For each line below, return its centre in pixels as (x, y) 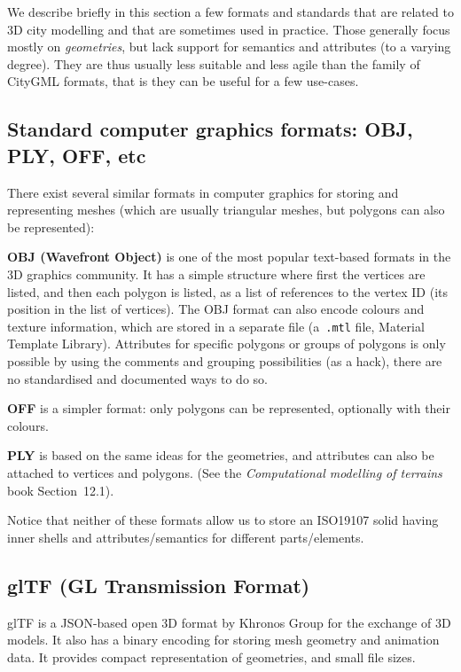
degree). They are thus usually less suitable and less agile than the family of (214, 63)
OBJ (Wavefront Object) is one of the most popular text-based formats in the (229, 257)
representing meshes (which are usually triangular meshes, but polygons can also (226, 210)
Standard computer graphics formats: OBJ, (210, 129)
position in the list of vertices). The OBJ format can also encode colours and (216, 309)
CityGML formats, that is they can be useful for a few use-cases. (183, 81)
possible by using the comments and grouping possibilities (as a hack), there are (225, 360)
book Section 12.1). (61, 490)
